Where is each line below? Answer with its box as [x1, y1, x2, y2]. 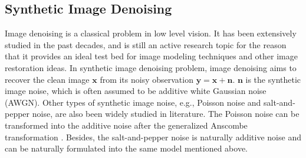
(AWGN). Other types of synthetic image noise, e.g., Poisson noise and [5, 96, 261, 108]
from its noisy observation [100, 73, 193, 85]
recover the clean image [5, 73, 90, 85]
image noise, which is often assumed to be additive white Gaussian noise [5, 85, 266, 97]
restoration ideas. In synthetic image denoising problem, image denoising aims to [5, 61, 297, 73]
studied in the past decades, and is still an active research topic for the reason [5, 38, 287, 51]
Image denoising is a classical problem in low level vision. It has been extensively [5, 27, 297, 39]
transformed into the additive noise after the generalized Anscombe [5, 119, 248, 131]
